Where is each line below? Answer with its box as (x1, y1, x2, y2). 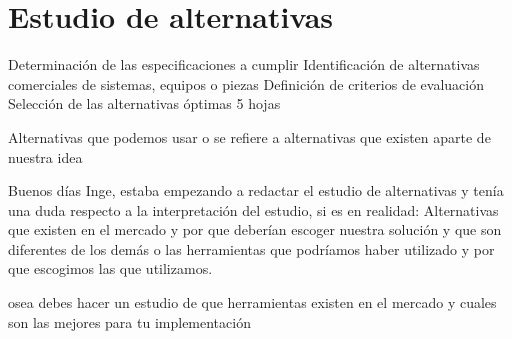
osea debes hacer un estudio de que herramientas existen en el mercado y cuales (8, 292, 497, 313)
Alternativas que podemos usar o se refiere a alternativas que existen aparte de (8, 126, 491, 147)
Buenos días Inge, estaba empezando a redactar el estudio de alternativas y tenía (8, 180, 504, 201)
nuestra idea (8, 146, 83, 167)
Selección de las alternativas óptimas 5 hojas (8, 93, 281, 114)
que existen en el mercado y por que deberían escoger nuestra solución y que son (8, 219, 502, 240)
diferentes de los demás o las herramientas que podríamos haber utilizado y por (8, 238, 495, 259)
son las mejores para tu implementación (8, 311, 251, 332)
